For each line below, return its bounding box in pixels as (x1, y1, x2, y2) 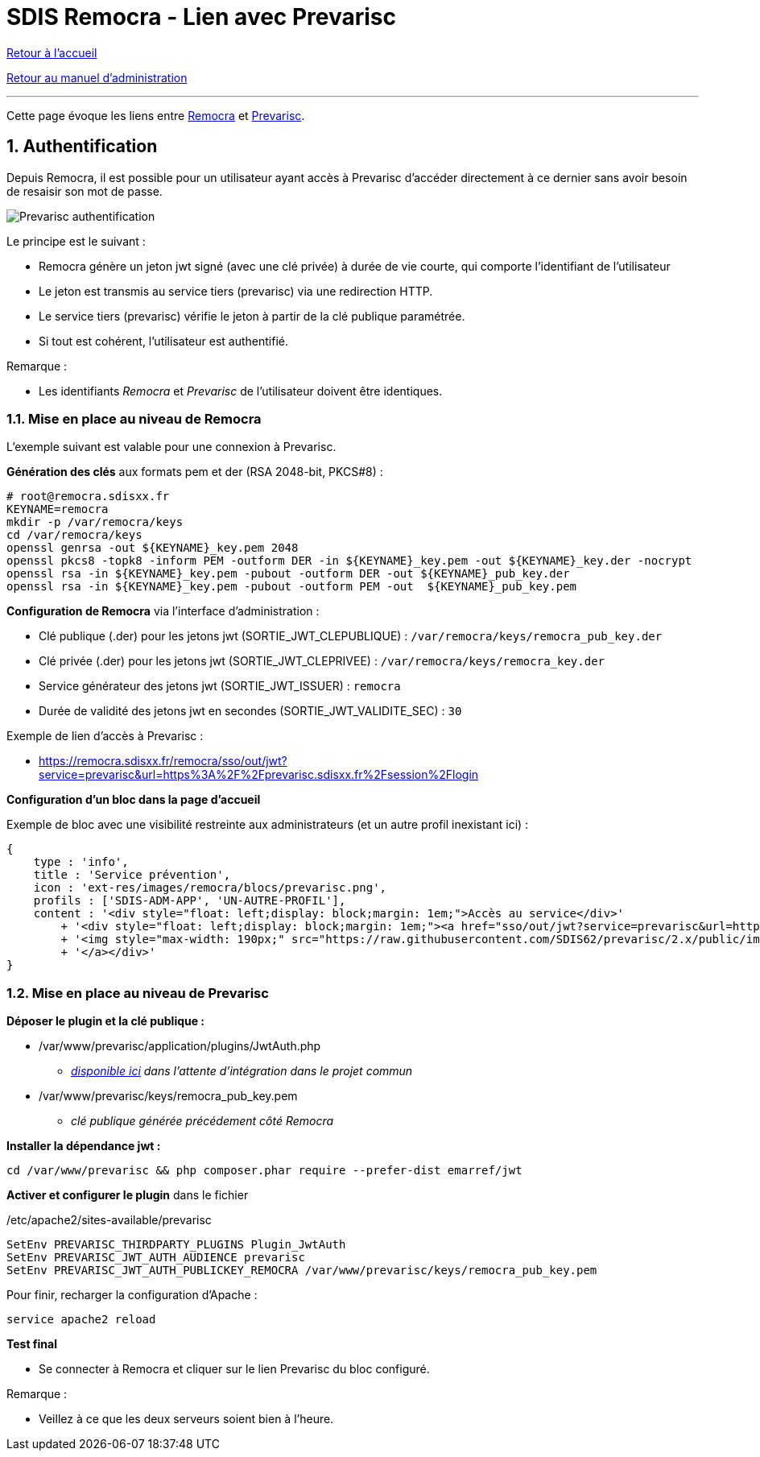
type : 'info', (33, 855, 129, 869)
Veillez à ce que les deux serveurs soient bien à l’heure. (39, 1412, 334, 1426)
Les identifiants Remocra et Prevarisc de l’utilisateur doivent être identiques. (39, 383, 443, 398)
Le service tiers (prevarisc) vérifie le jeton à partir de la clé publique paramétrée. (39, 308, 465, 323)
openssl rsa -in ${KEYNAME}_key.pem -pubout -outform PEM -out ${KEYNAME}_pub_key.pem (6, 580, 577, 594)
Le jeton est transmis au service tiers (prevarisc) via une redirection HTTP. (39, 284, 433, 298)
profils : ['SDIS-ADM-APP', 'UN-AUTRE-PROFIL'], (33, 894, 346, 908)
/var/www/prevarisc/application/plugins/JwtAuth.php (39, 1039, 321, 1053)
